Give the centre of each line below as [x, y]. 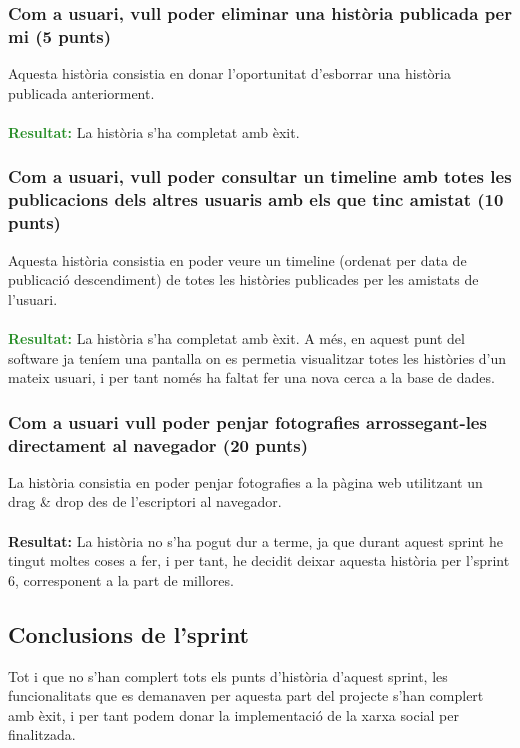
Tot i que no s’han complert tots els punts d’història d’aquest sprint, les [228, 675]
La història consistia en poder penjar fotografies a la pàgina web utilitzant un [245, 481]
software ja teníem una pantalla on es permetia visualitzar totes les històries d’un [257, 357]
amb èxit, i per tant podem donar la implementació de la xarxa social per [233, 714]
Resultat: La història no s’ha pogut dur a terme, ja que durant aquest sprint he [255, 540]
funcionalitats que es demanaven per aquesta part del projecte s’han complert [246, 695]
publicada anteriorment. [81, 92]
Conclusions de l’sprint [128, 633]
